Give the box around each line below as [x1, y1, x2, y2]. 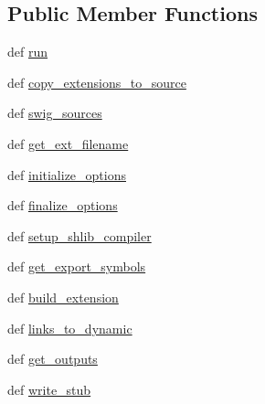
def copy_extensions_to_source [7, 72, 186, 91]
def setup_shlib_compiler [7, 226, 152, 245]
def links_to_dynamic [7, 318, 132, 337]
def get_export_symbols [7, 257, 146, 276]
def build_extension [7, 287, 119, 306]
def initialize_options [7, 165, 126, 184]
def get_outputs [7, 349, 98, 368]
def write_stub [7, 379, 91, 399]
